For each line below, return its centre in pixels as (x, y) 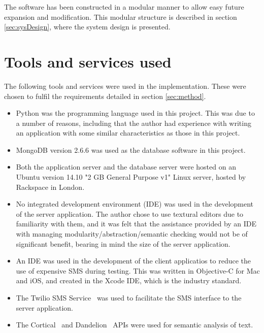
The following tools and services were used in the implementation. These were (125, 86)
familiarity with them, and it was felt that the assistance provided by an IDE (136, 224)
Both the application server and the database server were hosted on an (126, 167)
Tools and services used (88, 61)
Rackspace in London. (50, 187)
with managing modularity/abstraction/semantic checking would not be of (132, 234)
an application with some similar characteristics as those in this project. (128, 133)
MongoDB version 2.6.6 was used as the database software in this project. (131, 149)
